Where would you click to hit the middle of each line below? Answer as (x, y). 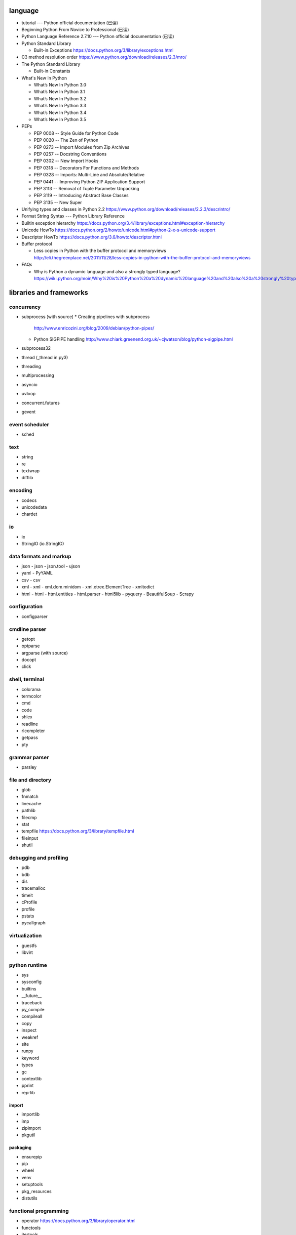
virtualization (25, 936)
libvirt (27, 952)
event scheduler (29, 424)
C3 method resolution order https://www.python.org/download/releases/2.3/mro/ (104, 57)
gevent (29, 412)
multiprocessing (38, 375)
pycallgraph (34, 923)
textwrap (31, 471)
